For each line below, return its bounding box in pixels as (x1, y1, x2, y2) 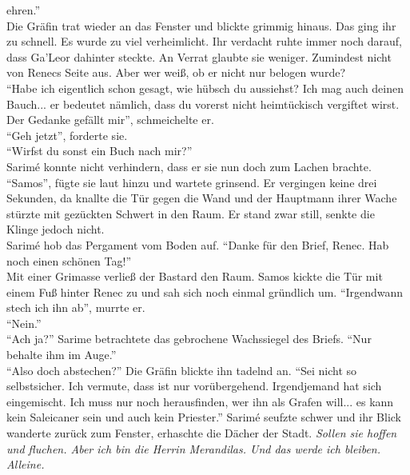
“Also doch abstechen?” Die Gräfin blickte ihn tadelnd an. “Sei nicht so (6, 361, 357, 378)
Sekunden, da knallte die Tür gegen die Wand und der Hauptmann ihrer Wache (6, 190, 397, 206)
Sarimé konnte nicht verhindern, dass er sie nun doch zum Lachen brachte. (6, 158, 372, 174)
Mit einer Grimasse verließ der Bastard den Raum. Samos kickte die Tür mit (6, 268, 383, 285)
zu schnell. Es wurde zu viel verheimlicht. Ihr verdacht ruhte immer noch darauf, (6, 33, 402, 50)
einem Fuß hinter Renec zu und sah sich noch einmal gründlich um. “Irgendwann (6, 283, 404, 300)
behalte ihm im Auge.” (6, 346, 117, 363)
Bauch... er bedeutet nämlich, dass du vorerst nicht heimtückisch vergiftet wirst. (6, 95, 400, 112)
